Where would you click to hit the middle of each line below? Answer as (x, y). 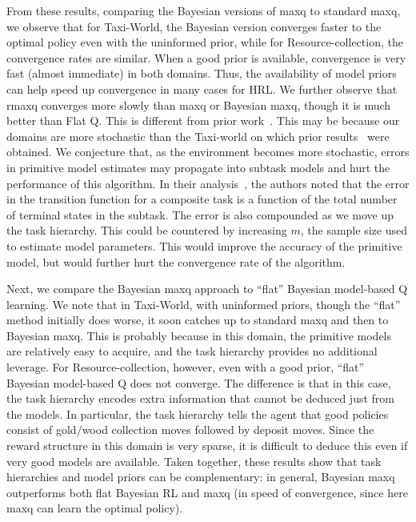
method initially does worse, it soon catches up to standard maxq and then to (198, 320)
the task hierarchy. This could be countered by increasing (147, 230)
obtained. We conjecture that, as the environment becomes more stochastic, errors (208, 152)
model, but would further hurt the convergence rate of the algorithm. (176, 261)
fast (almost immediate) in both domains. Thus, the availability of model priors (202, 73)
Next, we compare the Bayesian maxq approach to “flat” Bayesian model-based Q (207, 289)
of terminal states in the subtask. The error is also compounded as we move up (200, 214)
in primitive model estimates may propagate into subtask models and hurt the (198, 167)
